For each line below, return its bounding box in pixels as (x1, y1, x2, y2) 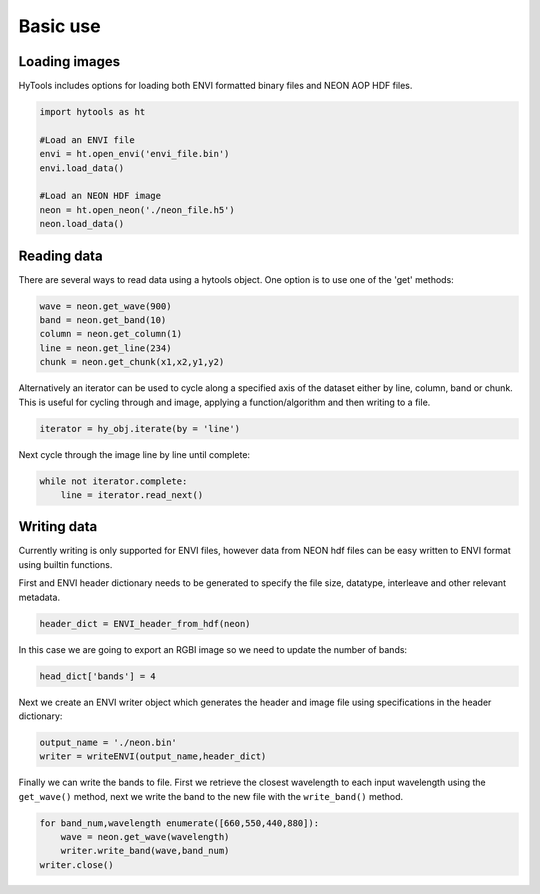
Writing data (18, 518, 98, 535)
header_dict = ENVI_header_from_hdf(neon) (39, 618, 251, 629)
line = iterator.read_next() (60, 489, 204, 500)
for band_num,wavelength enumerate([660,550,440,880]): (39, 817, 320, 829)
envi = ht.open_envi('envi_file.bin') (39, 148, 230, 160)
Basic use (18, 15, 101, 37)
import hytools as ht (39, 106, 146, 118)
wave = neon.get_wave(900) (39, 300, 172, 312)
